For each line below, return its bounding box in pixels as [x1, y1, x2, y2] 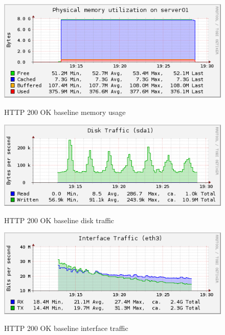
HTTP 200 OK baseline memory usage [4, 107, 126, 117]
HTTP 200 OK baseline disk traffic [4, 214, 115, 225]
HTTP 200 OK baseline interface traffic [4, 323, 128, 333]
